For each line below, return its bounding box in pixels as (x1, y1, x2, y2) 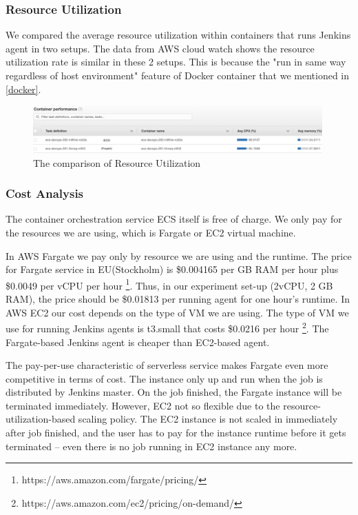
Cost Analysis (6, 185, 84, 202)
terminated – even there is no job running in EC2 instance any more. (6, 438, 297, 453)
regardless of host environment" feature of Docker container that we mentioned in (6, 68, 349, 82)
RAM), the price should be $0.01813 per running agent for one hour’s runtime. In (6, 292, 350, 306)
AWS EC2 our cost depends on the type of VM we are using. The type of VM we (6, 305, 349, 319)
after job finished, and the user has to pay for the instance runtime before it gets (6, 425, 346, 440)
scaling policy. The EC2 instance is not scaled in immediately (78, 412, 338, 426)
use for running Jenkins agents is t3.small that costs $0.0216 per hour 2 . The (6, 319, 329, 335)
